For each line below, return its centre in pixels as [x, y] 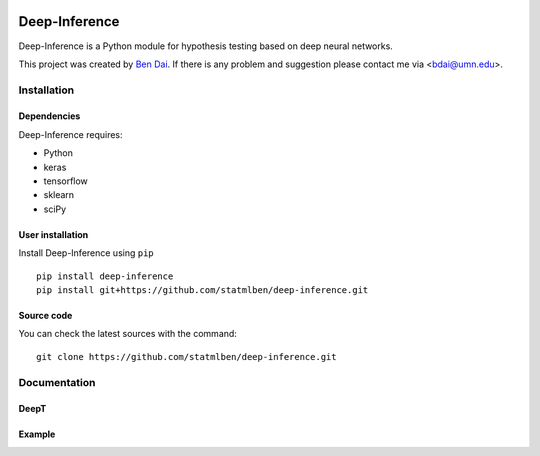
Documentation [57, 382]
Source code [45, 315]
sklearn [59, 195]
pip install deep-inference [105, 276]
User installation [53, 234]
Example [37, 434]
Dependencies [49, 116]
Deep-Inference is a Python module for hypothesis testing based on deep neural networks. [206, 46]
